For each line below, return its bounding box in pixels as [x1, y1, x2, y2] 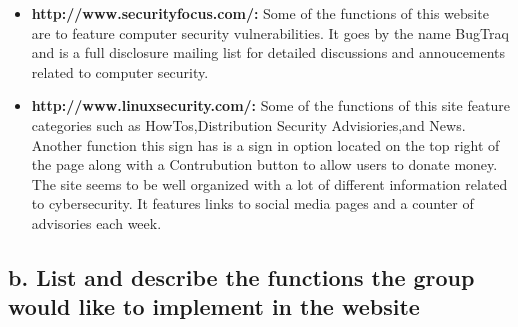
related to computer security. [31, 61, 209, 82]
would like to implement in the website [8, 291, 420, 322]
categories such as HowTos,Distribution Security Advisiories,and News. [31, 114, 466, 135]
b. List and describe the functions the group [8, 261, 475, 292]
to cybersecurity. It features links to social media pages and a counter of [31, 193, 474, 214]
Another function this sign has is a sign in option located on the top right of [31, 134, 500, 155]
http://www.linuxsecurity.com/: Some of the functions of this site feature [31, 95, 510, 116]
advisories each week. [31, 212, 162, 233]
